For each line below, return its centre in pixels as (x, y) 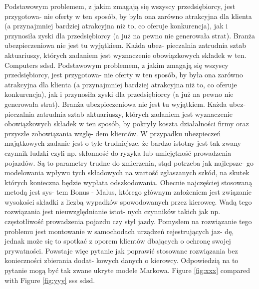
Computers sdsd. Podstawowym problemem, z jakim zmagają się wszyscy (117, 65)
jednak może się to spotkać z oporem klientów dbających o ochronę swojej (118, 241)
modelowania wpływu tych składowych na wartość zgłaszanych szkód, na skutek (127, 172)
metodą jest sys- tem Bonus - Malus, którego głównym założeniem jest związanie (128, 192)
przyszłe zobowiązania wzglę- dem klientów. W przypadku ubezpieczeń (113, 133)
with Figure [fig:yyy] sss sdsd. (50, 280)
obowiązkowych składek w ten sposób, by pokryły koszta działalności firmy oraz (127, 124)
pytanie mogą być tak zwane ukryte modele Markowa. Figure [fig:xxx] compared (127, 270)
